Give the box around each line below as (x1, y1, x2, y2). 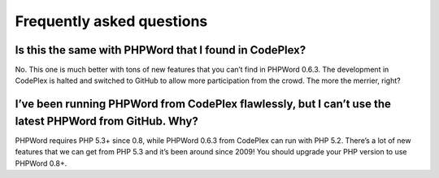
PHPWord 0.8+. (15, 158, 67, 168)
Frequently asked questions (15, 12, 208, 30)
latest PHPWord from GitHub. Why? (15, 114, 198, 128)
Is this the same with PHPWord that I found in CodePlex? (15, 43, 306, 57)
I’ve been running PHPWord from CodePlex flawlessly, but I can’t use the (15, 98, 392, 111)
